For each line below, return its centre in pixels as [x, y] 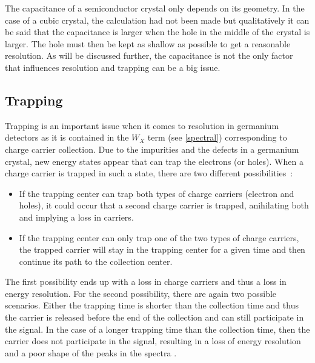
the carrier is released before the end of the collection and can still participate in [154, 317]
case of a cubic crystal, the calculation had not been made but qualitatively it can [157, 20]
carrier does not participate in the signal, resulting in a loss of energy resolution [153, 341]
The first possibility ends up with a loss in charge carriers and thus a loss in [146, 281]
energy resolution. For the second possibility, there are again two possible [141, 293]
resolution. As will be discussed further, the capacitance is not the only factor [149, 55]
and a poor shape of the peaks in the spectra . [91, 352]
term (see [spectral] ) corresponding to [217, 137]
